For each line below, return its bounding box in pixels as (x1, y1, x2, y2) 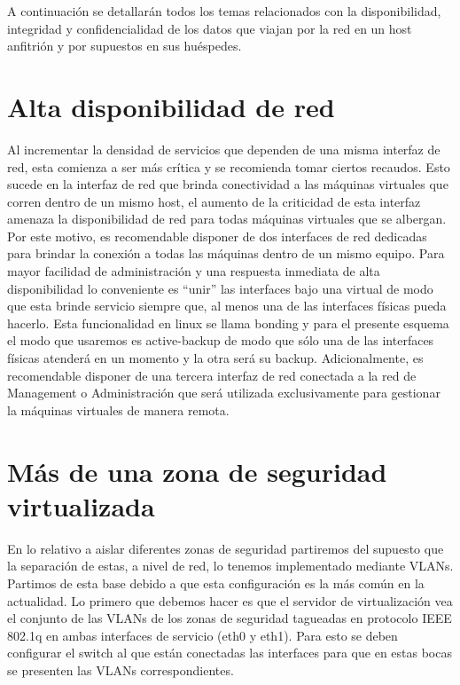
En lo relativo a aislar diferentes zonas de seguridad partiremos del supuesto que (7, 539, 444, 557)
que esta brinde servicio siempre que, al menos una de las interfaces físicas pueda (7, 296, 447, 315)
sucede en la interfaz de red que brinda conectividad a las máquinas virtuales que (7, 175, 448, 193)
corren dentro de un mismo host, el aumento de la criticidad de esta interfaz (7, 192, 421, 210)
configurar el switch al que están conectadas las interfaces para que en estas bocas (7, 643, 452, 662)
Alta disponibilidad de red (7, 88, 335, 124)
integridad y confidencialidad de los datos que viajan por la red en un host (7, 19, 412, 37)
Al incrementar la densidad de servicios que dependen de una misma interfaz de (7, 139, 441, 158)
